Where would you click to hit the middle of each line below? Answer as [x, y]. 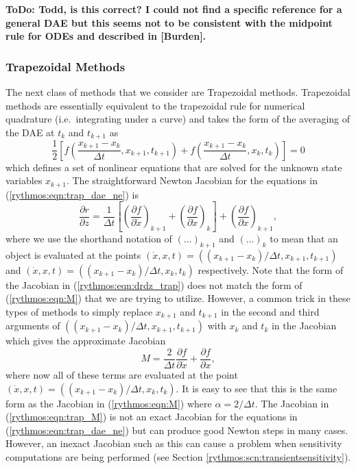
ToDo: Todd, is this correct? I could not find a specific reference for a [174, 9]
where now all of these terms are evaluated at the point [122, 375]
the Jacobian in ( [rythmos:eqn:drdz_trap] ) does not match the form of [154, 284]
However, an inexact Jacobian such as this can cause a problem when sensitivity [174, 443]
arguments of [33, 326]
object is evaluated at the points [73, 254]
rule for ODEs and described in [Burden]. [106, 36]
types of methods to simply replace [79, 311]
